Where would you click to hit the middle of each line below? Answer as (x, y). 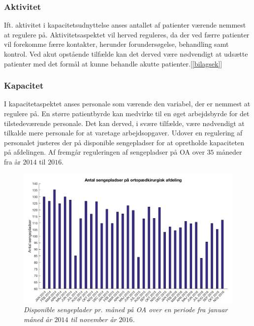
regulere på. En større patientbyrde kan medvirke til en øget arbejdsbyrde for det (127, 113)
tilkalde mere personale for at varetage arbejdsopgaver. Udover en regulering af (123, 133)
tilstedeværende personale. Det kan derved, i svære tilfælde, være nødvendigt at (124, 123)
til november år (94, 319)
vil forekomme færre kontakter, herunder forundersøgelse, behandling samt (116, 44)
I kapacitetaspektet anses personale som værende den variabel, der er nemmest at (127, 104)
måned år (38, 319)
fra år (12, 161)
